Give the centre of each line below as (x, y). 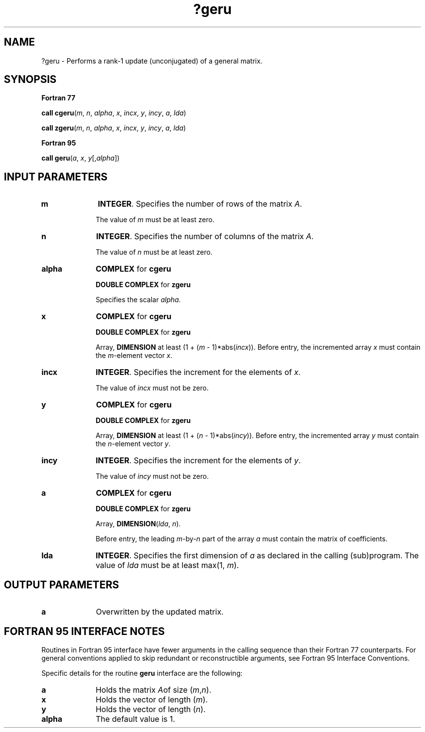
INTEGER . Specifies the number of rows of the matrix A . (200, 204)
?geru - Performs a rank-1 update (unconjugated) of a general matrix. (152, 61)
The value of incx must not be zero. (152, 388)
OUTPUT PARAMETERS (62, 585)
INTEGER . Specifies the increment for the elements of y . (198, 461)
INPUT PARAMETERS (56, 177)
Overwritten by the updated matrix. (160, 612)
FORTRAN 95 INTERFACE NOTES (84, 631)
